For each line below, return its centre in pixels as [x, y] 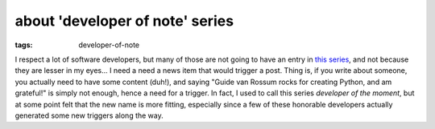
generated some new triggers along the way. [89, 115]
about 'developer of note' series [124, 21]
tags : [24, 45]
